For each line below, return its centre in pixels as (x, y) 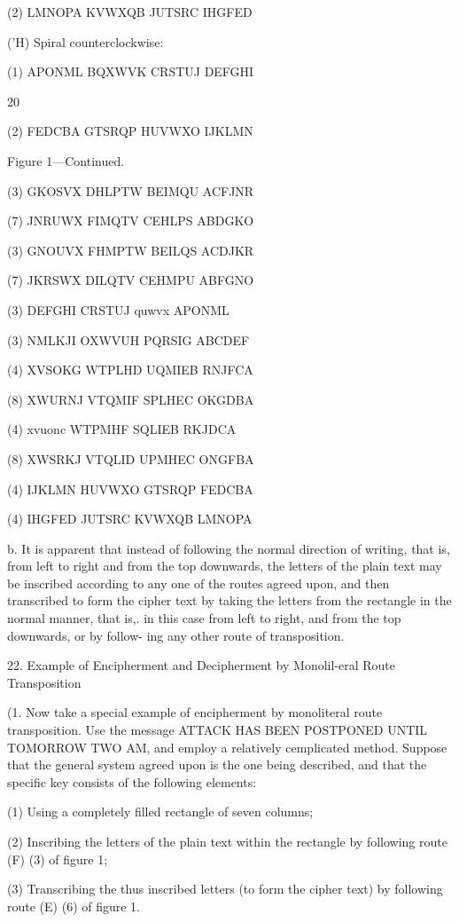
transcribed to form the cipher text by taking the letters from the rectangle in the (229, 600)
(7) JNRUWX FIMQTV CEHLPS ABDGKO (131, 221)
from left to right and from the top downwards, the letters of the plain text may (225, 566)
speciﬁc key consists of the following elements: (132, 781)
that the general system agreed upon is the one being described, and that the (217, 764)
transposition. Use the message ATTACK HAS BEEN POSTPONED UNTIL (218, 730)
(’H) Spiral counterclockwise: (86, 41)
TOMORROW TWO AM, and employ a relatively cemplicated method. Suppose (227, 747)
